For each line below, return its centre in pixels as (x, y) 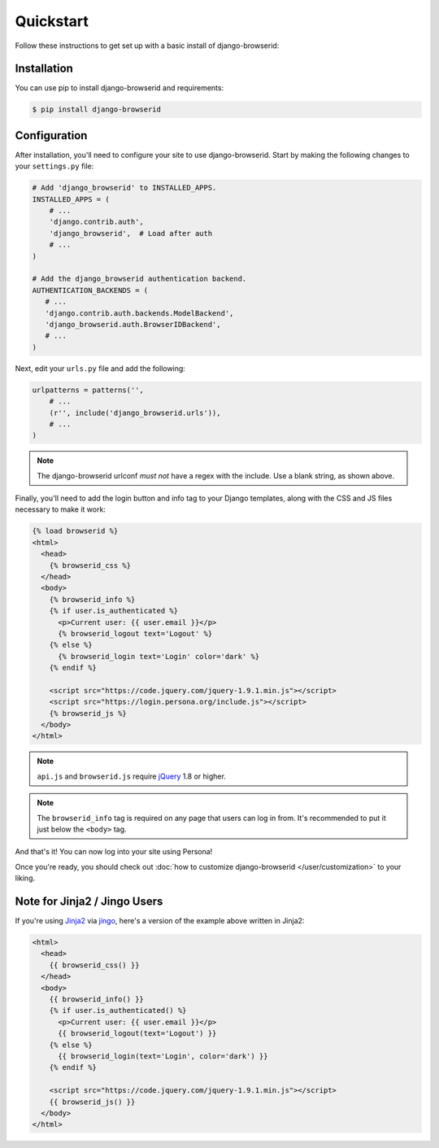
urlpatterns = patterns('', (88, 390)
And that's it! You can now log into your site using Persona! (114, 852)
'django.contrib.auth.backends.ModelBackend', (139, 313)
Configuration (51, 135)
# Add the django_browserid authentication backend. (139, 279)
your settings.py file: (54, 166)
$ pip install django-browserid (97, 109)
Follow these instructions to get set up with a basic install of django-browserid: (147, 46)
